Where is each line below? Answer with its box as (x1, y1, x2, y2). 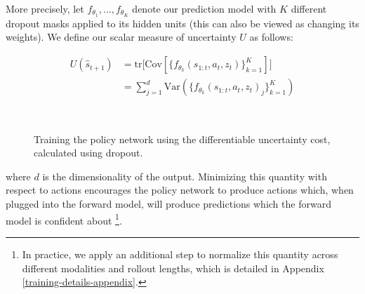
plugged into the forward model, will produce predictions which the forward (6, 196, 331, 211)
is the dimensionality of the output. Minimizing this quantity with (42, 168, 327, 183)
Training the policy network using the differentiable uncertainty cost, (34, 131, 331, 146)
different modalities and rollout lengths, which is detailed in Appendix (22, 260, 324, 275)
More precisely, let (6, 1, 84, 15)
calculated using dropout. (34, 145, 143, 160)
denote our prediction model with (132, 1, 277, 15)
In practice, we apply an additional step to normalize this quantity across (22, 246, 338, 261)
